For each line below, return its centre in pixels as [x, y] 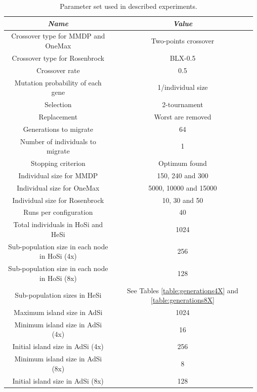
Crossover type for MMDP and [58, 36]
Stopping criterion [58, 163]
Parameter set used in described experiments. [128, 6]
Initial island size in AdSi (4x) [58, 346]
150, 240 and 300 [183, 175]
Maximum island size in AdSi [58, 312]
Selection [58, 104]
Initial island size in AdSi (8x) [58, 380]
